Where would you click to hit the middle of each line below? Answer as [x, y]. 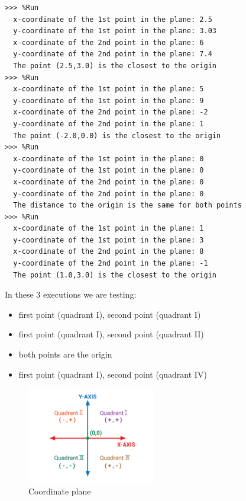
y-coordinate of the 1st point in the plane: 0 [109, 170]
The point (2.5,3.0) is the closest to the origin [115, 66]
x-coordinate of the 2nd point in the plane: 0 [109, 182]
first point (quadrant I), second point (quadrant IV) [113, 374]
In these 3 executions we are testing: [71, 294]
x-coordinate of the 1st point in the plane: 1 [109, 229]
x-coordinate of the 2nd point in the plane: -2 [111, 112]
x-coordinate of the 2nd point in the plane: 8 [109, 252]
